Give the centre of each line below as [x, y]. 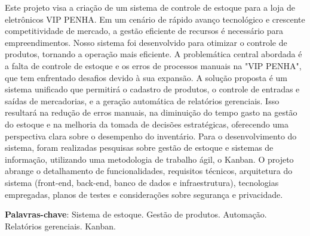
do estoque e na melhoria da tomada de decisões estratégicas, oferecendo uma [147, 124]
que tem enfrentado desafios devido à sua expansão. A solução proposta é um [146, 77]
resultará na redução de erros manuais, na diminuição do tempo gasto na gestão [151, 112]
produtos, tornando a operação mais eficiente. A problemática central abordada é [154, 54]
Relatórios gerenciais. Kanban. [60, 226]
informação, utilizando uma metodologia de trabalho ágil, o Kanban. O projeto [149, 159]
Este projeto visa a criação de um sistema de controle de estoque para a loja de [150, 7]
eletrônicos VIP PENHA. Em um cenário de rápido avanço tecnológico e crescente [155, 19]
